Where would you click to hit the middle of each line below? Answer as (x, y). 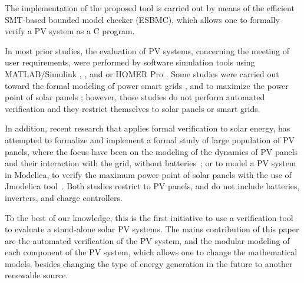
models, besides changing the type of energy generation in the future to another (149, 263)
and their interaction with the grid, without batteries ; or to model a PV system (151, 163)
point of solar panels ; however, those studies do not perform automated (135, 97)
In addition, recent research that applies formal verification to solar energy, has (148, 128)
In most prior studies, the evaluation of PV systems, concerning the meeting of (147, 50)
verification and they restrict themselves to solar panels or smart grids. (133, 108)
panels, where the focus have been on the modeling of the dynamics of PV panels (151, 151)
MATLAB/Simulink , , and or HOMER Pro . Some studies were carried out (142, 73)
